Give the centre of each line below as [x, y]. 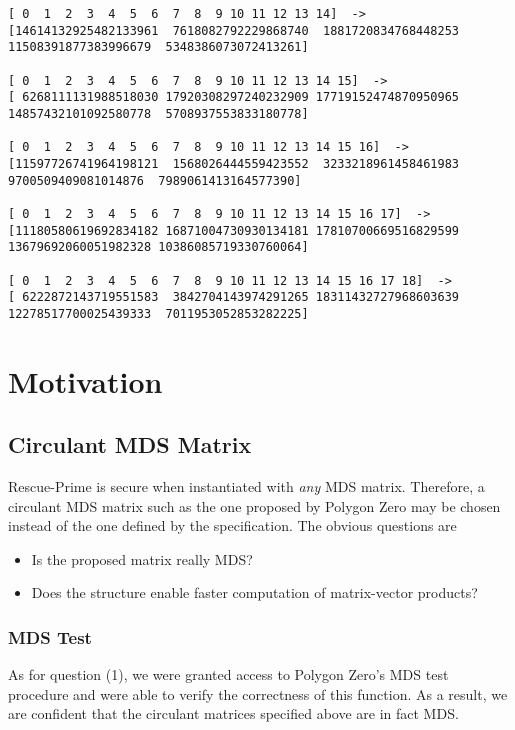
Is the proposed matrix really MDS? [142, 558]
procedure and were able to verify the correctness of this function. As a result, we [258, 693]
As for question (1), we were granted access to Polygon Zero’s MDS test [228, 674]
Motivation [85, 380]
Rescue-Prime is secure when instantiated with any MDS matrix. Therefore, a [246, 486]
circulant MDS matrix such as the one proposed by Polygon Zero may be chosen [254, 505]
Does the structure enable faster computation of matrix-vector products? [254, 592]
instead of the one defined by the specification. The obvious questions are [232, 525]
